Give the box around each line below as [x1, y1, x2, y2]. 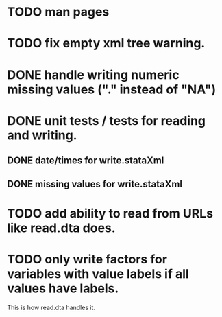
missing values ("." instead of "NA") [7, 82, 217, 97]
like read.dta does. [7, 220, 116, 235]
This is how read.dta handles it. [7, 303, 96, 312]
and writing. [7, 128, 77, 143]
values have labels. [7, 281, 119, 296]
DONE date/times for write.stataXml [7, 155, 164, 167]
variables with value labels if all [7, 266, 190, 281]
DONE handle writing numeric [7, 67, 180, 82]
